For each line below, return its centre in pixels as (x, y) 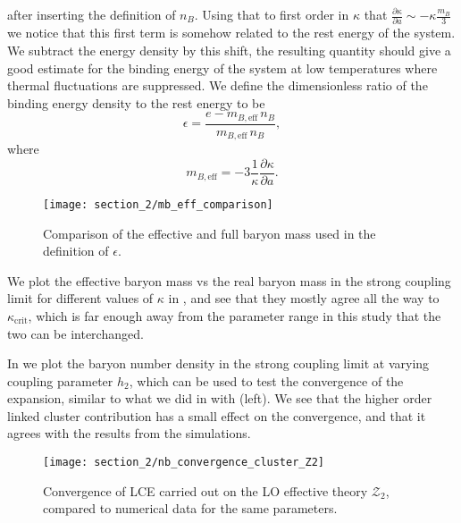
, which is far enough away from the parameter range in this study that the (235, 315)
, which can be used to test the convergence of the (266, 380)
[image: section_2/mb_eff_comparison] (158, 204)
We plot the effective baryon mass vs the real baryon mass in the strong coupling (229, 280)
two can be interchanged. (75, 333)
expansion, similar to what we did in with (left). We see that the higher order (220, 398)
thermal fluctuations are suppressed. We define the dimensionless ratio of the (218, 85)
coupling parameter (60, 380)
